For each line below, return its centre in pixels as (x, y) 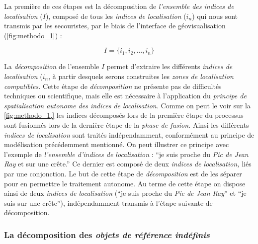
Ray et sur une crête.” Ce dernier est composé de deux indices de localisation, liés (128, 164)
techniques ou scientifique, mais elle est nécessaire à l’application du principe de (125, 96)
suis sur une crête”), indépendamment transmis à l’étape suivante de (108, 203)
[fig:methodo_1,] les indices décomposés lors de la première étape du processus (124, 115)
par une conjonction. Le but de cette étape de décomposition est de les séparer (123, 173)
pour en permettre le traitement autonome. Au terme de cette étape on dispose (125, 183)
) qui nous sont (215, 16)
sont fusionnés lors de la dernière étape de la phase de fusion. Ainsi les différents (127, 124)
